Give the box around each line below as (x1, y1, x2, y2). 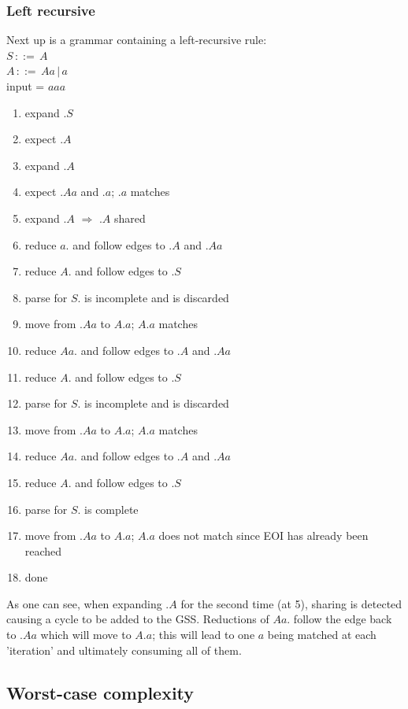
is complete (84, 500, 139, 517)
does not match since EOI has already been (158, 527, 369, 544)
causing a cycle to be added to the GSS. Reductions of (6, 611, 269, 627)
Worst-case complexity (6, 680, 195, 704)
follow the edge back (293, 611, 392, 627)
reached (24, 542, 62, 559)
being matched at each (267, 626, 376, 643)
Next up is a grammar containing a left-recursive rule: (6, 31, 267, 48)
